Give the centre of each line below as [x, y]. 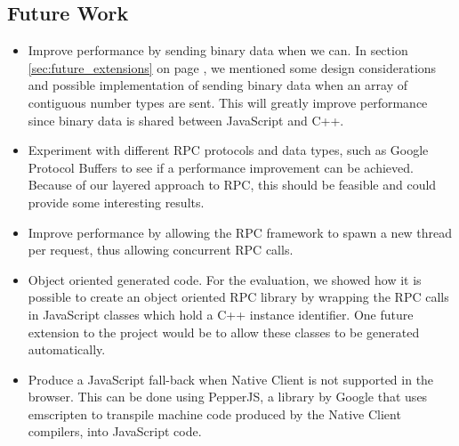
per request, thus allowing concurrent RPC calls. [161, 250]
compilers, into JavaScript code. [115, 431]
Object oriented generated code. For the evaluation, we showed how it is [225, 279]
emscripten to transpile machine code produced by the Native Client [214, 414]
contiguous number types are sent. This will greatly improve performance [228, 102]
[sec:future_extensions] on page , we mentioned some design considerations [232, 67]
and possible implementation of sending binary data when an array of [218, 85]
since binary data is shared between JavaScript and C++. [186, 120]
